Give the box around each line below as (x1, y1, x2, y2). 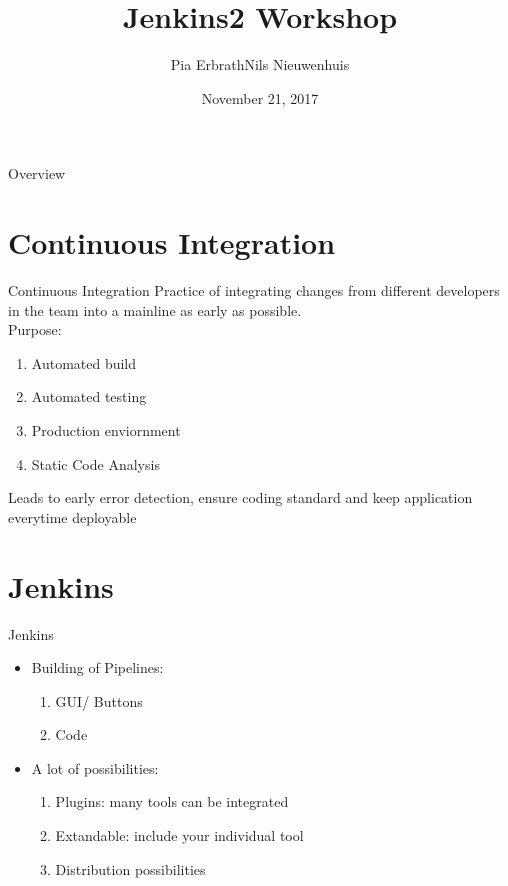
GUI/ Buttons (55, 690, 143, 711)
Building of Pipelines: (31, 657, 164, 678)
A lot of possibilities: (31, 757, 159, 778)
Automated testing (31, 386, 147, 407)
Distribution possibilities (55, 858, 206, 879)
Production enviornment (31, 420, 181, 440)
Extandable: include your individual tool (55, 825, 304, 846)
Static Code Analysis (31, 453, 160, 474)
